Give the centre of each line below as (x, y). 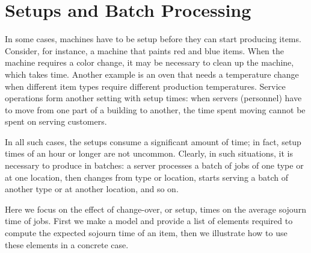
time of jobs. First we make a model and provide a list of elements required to (149, 221)
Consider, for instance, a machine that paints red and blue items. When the (144, 50)
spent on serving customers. (56, 121)
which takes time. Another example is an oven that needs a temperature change (152, 74)
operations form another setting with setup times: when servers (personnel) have (153, 98)
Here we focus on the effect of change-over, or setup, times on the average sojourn (155, 209)
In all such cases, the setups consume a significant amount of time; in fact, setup (153, 141)
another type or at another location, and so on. (92, 189)
